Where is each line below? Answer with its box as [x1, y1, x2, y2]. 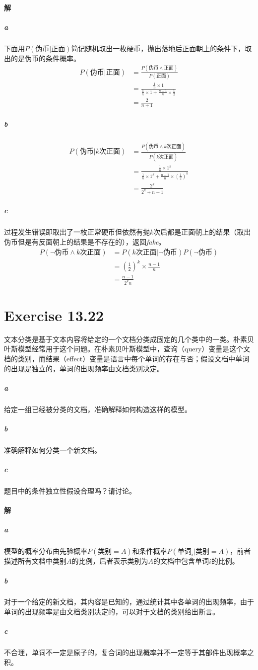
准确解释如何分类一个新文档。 [4, 444, 101, 455]
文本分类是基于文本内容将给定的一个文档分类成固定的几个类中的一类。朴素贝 [4, 334, 254, 344]
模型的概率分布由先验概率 [4, 546, 87, 556]
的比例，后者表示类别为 [71, 556, 148, 566]
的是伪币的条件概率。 [10, 53, 80, 63]
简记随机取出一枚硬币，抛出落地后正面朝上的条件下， [71, 43, 245, 53]
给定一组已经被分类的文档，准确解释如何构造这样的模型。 [4, 404, 192, 414]
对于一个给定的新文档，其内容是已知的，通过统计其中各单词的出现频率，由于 [4, 596, 254, 607]
